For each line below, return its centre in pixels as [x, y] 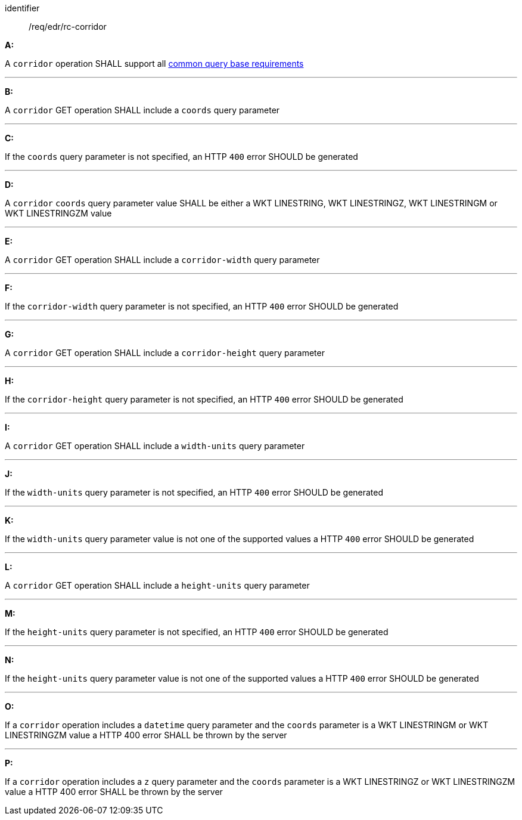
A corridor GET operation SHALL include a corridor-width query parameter [162, 260]
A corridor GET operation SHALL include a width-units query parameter [155, 446]
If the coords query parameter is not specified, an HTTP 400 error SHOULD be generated [181, 157]
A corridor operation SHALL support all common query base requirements [154, 64]
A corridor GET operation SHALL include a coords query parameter [142, 110]
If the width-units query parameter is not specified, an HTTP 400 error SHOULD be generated [194, 492]
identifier [22, 8]
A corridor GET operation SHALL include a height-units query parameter [157, 585]
